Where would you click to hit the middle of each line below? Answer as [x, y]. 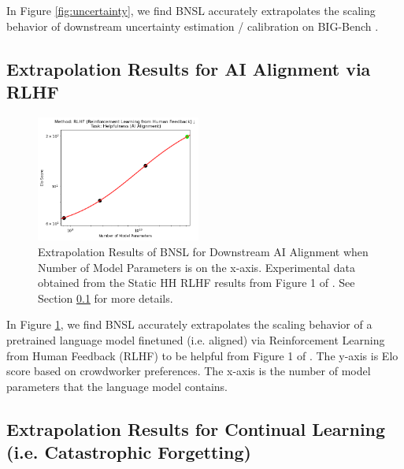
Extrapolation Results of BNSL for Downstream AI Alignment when [203, 252]
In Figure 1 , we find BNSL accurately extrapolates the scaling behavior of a [189, 324]
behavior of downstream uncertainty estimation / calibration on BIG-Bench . [193, 26]
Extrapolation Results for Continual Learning [196, 428]
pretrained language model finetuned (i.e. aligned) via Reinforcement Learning [196, 340]
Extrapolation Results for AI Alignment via [189, 68]
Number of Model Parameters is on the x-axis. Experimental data [196, 267]
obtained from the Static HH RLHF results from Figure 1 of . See [196, 283]
